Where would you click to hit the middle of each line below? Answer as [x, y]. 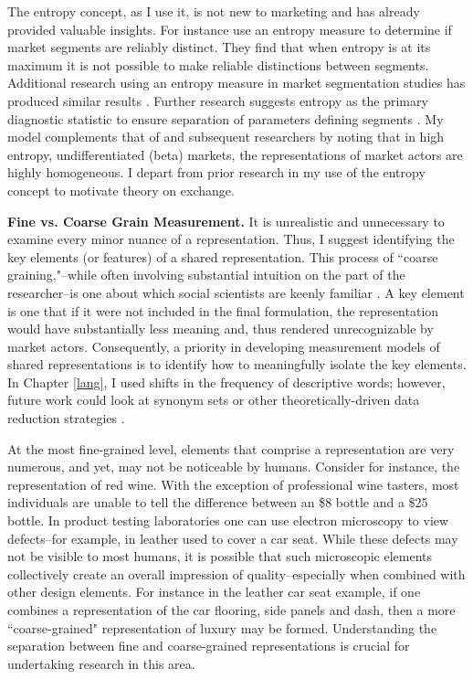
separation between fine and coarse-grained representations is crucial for [209, 646]
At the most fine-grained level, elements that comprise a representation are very [231, 448]
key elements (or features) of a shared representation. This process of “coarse [223, 256]
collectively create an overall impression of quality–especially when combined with [236, 573]
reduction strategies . [66, 418]
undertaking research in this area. [101, 663]
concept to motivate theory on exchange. [121, 190]
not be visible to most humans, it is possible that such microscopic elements [220, 556]
